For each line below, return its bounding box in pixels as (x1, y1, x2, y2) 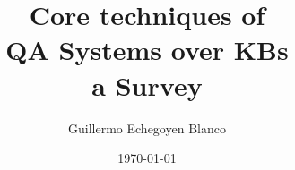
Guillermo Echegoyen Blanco (68, 118, 226, 137)
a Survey (91, 66, 203, 103)
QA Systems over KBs (5, 31, 289, 68)
